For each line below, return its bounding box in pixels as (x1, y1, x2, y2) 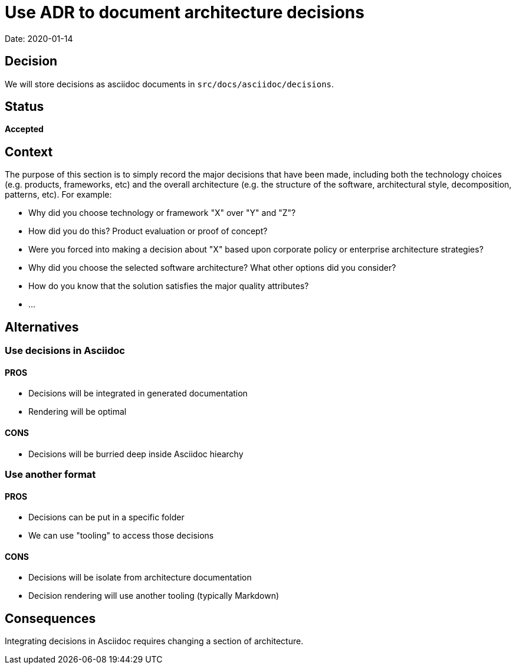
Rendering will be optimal (28, 406, 127, 417)
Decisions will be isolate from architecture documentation (28, 572, 252, 583)
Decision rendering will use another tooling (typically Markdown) (28, 591, 280, 601)
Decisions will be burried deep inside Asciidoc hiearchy (28, 448, 244, 459)
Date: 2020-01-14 (5, 33, 73, 44)
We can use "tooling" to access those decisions (28, 530, 214, 541)
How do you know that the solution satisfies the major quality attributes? (28, 281, 309, 291)
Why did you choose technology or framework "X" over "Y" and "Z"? (28, 208, 296, 218)
